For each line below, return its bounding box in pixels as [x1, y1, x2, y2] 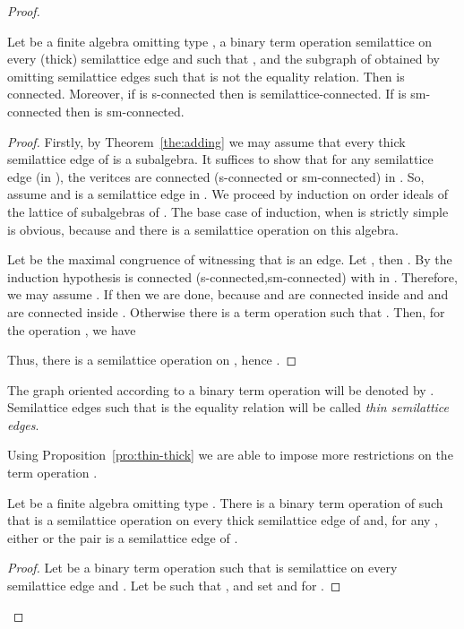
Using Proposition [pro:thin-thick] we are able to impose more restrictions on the [7, 445, 453, 464]
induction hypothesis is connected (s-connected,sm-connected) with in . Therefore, [7, 267, 458, 286]
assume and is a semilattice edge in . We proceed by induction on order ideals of [7, 185, 449, 203]
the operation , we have [7, 320, 136, 339]
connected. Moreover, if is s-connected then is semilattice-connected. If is [7, 84, 407, 103]
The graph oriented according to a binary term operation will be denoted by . [7, 380, 434, 399]
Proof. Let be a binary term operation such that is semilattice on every [7, 558, 398, 577]
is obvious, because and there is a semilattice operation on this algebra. [7, 220, 399, 238]
